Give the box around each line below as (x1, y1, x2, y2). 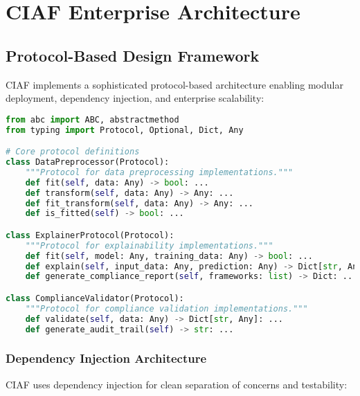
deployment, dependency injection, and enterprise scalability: (6, 91, 264, 105)
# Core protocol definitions (6, 147, 140, 157)
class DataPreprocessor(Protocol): (6, 157, 170, 168)
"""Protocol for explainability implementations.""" (25, 240, 273, 251)
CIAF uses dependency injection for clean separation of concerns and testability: (6, 377, 348, 391)
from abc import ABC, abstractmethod (6, 114, 179, 125)
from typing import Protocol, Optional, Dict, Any (6, 125, 244, 135)
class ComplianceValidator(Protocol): (6, 293, 184, 303)
